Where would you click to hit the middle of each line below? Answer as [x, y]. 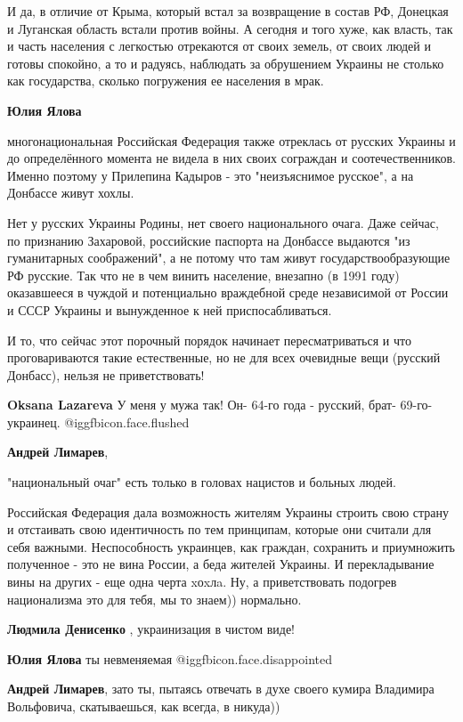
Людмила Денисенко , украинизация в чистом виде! [151, 629]
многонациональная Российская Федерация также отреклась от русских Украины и [231, 140]
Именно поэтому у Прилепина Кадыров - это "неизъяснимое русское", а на [211, 175]
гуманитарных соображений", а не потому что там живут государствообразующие [229, 258]
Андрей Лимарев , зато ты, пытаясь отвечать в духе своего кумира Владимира [221, 689]
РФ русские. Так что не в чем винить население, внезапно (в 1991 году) [203, 275]
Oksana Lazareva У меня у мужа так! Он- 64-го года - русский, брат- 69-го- [220, 405]
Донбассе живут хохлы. [71, 193]
